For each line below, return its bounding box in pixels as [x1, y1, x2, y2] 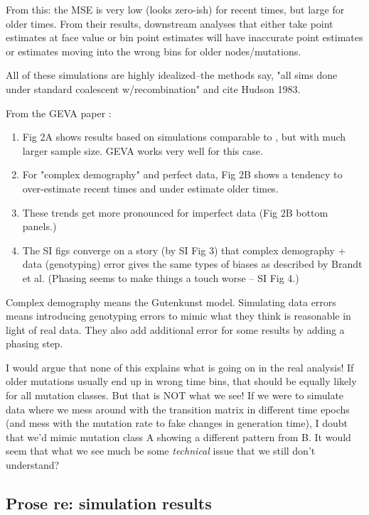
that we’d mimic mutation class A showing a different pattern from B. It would [6, 429, 351, 444]
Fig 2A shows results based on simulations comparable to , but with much [22, 129, 346, 144]
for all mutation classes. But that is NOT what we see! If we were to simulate [6, 388, 344, 403]
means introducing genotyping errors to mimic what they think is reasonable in [6, 308, 351, 323]
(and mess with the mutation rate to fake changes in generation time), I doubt [6, 416, 348, 430]
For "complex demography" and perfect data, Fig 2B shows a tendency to [22, 167, 343, 182]
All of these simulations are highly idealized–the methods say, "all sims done [6, 67, 338, 82]
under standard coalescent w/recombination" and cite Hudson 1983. [6, 81, 301, 96]
